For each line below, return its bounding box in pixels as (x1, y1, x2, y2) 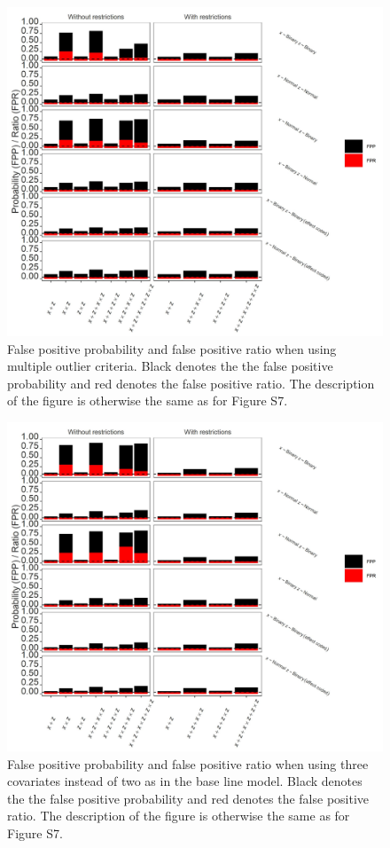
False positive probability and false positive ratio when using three (7, 754, 369, 773)
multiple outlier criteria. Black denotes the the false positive (7, 357, 333, 375)
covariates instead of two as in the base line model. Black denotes (7, 772, 363, 790)
